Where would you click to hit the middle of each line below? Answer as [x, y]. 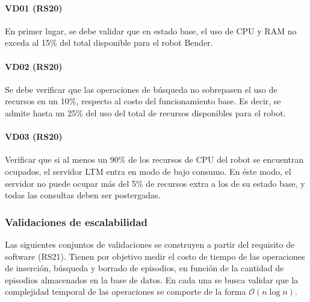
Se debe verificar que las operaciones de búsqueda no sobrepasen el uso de [141, 89]
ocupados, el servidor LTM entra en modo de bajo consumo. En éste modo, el [148, 171]
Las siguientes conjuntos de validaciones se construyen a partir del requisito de [150, 244]
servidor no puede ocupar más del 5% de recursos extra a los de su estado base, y [155, 183]
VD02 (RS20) [34, 66]
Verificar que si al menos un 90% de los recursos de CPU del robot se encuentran [154, 159]
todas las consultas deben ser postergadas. [83, 195]
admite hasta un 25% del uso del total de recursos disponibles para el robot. [145, 112]
